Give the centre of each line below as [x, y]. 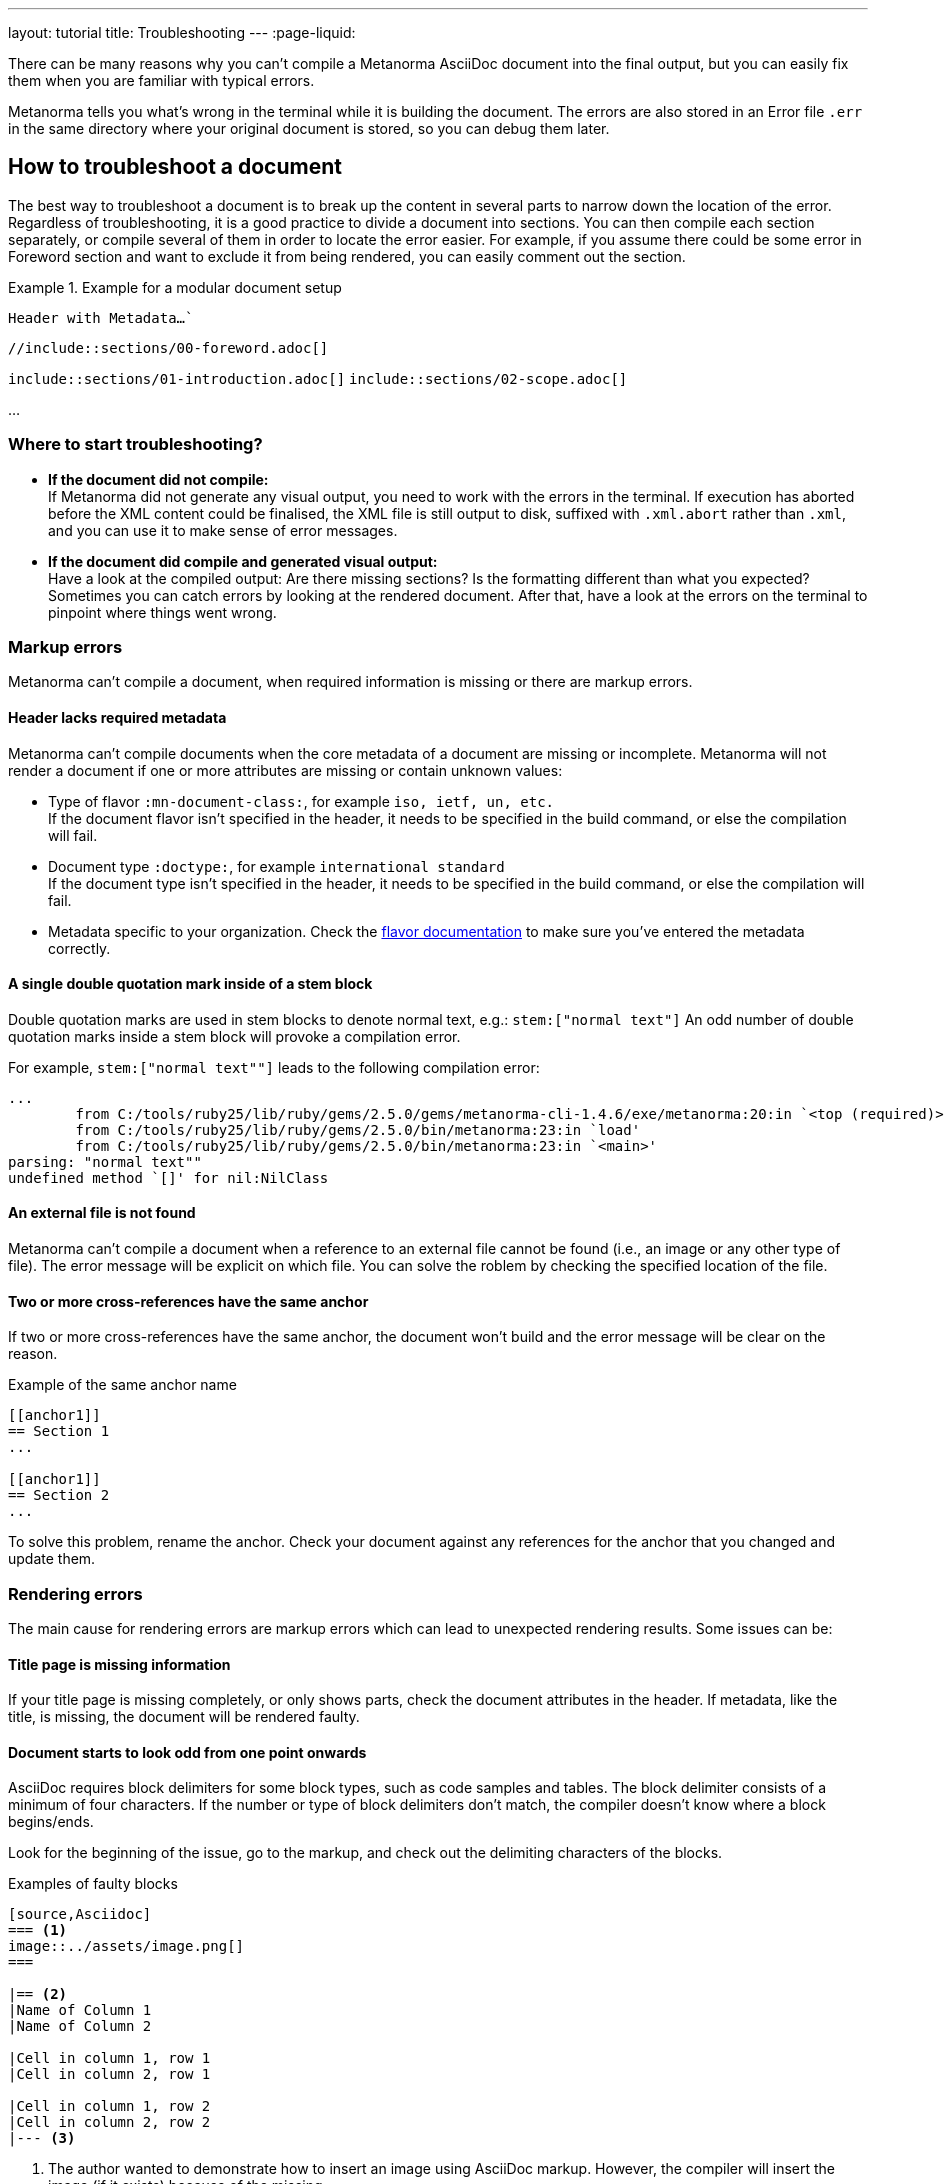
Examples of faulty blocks [93, 1884]
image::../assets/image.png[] [126, 1946]
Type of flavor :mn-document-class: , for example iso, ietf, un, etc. [301, 801]
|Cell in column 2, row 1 [109, 2074]
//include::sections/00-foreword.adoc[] [168, 347]
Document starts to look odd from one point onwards [187, 1752]
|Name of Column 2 [80, 2026]
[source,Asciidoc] [80, 1914]
